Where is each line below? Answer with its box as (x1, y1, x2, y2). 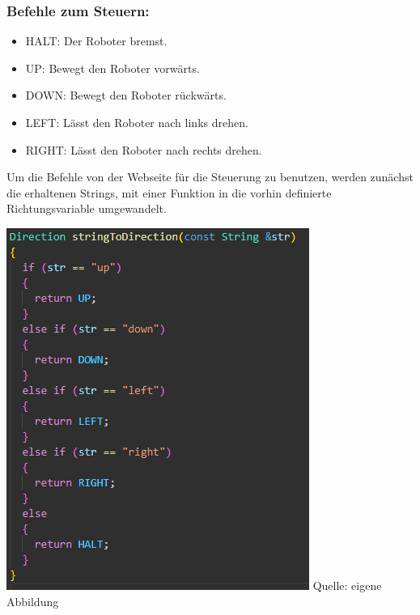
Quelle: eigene (312, 576, 382, 593)
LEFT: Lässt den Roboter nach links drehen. (25, 114, 248, 130)
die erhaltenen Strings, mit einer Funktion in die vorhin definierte (6, 184, 332, 201)
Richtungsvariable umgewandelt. (6, 200, 167, 217)
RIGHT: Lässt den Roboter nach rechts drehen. (25, 141, 262, 158)
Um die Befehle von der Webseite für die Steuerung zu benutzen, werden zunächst (6, 168, 414, 185)
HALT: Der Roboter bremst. (25, 32, 168, 49)
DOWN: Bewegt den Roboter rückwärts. (25, 87, 227, 104)
